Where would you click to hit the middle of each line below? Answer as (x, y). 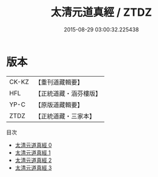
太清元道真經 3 (33, 167)
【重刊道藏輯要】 (59, 82)
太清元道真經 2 (33, 160)
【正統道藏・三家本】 (65, 116)
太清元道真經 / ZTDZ (101, 12)
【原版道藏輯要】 (59, 105)
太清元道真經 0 (33, 145)
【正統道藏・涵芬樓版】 (68, 93)
